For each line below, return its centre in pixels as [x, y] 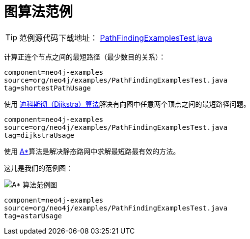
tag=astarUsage [33, 216]
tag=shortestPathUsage [48, 88]
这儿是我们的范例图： [38, 168]
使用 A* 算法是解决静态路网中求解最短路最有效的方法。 [92, 151]
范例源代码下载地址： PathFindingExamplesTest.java [116, 38]
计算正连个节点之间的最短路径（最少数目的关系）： [85, 57]
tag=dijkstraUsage [39, 135]
